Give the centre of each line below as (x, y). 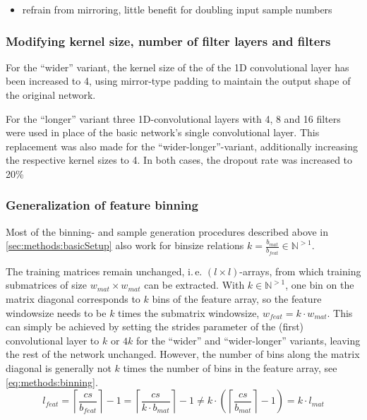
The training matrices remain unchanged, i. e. (104, 271)
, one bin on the (320, 285)
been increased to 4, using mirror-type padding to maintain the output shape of (178, 81)
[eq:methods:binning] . (52, 382)
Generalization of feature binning (102, 205)
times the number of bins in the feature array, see (230, 368)
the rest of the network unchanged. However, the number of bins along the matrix (183, 354)
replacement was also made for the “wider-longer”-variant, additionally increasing (182, 146)
